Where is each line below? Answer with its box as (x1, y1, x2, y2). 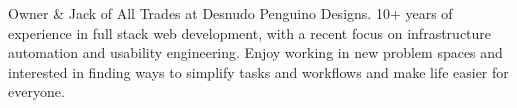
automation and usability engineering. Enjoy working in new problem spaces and (8, 42, 503, 63)
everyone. (8, 81, 65, 102)
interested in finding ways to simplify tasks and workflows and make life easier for (8, 61, 509, 82)
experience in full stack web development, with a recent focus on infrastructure (8, 22, 492, 43)
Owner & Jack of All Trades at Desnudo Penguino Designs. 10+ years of (8, 3, 453, 23)
